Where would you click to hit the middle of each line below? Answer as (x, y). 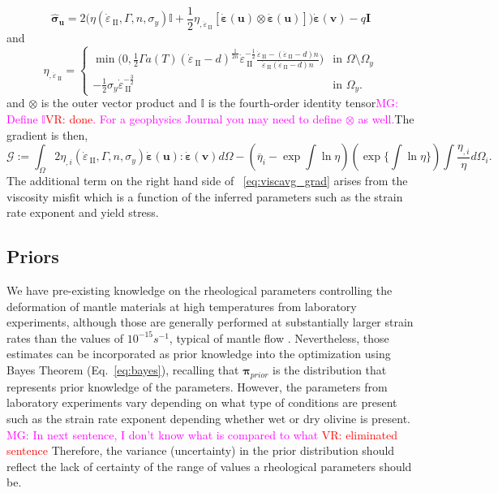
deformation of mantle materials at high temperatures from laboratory (182, 306)
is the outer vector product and (119, 103)
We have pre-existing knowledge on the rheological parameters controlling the (200, 290)
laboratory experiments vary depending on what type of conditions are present (202, 402)
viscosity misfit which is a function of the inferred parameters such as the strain (205, 196)
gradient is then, (47, 134)
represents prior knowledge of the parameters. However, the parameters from (197, 386)
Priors (33, 256)
